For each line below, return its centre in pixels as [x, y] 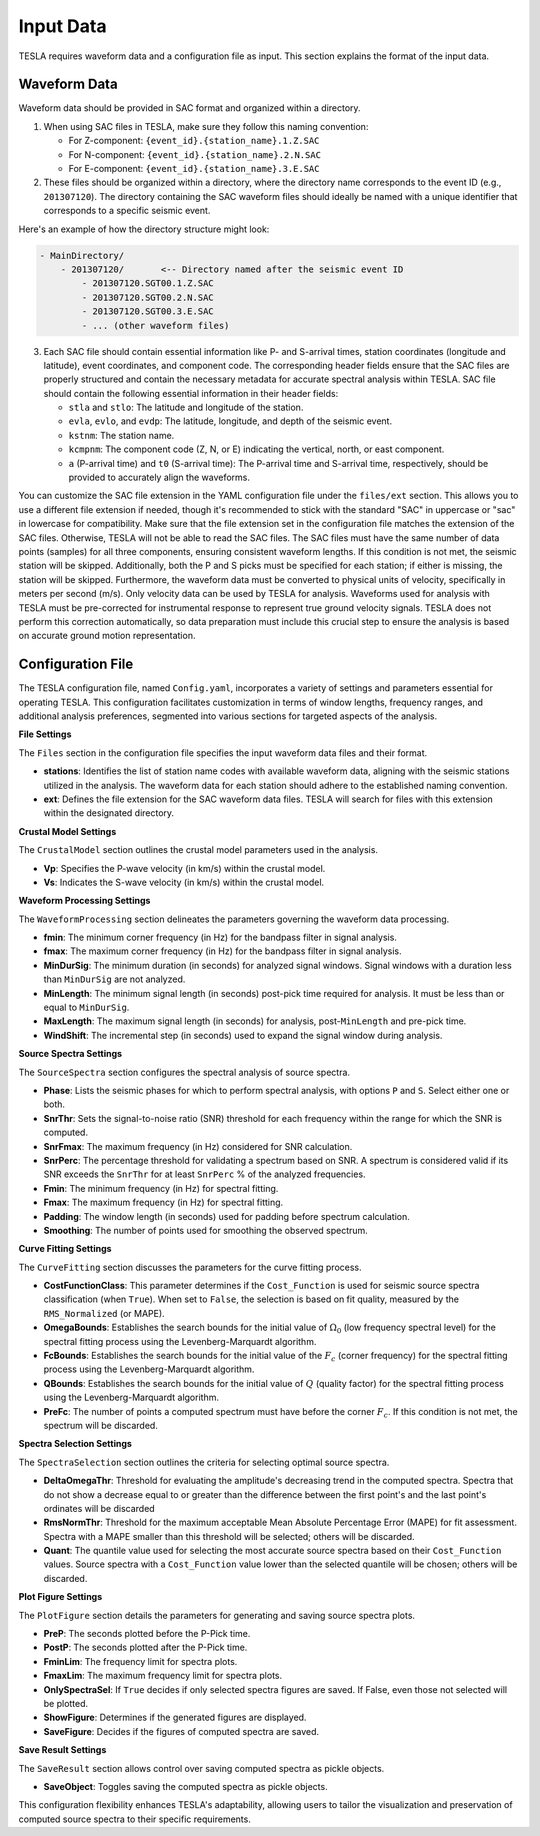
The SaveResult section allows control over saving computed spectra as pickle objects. [201, 1768]
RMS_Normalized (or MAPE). [104, 1313]
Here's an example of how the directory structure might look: [144, 229]
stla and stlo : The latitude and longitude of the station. [186, 407]
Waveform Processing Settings [84, 901]
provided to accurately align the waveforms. [159, 477]
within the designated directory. [109, 813]
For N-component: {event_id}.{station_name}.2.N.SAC [195, 154]
